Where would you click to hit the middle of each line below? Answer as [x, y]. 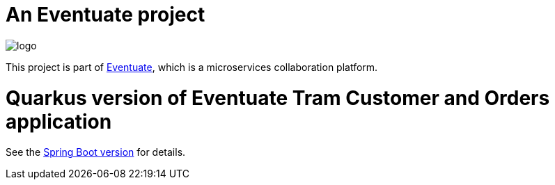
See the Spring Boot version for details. [96, 152]
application [59, 121]
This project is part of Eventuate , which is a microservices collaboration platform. [192, 67]
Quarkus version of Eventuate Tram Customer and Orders [278, 98]
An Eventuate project [105, 15]
